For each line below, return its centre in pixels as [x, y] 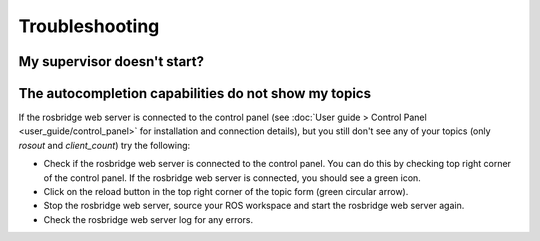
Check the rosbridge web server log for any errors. [148, 219]
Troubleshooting [89, 26]
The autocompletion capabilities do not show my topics [195, 93]
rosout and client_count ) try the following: [104, 145]
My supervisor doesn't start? [111, 61]
